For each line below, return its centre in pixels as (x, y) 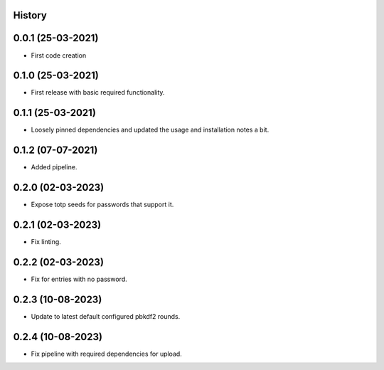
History (30, 15)
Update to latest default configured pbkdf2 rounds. (106, 316)
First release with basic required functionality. (98, 92)
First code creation (59, 55)
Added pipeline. (54, 167)
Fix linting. (46, 242)
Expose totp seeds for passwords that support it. (102, 205)
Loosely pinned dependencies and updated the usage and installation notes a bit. (150, 130)
